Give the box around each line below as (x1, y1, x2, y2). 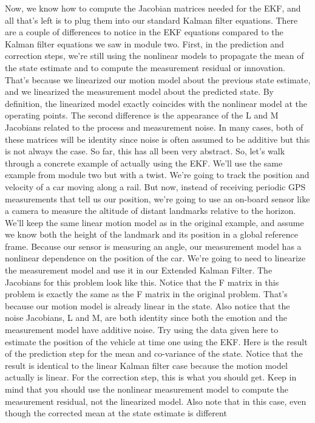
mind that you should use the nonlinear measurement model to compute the (5, 383, 288, 395)
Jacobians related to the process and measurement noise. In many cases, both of (5, 120, 303, 133)
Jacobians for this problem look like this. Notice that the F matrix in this (5, 275, 279, 288)
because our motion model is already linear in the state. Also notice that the (5, 299, 290, 312)
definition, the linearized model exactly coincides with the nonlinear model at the (5, 97, 307, 109)
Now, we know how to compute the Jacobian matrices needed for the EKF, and (5, 2, 301, 14)
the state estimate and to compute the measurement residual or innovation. (5, 61, 285, 74)
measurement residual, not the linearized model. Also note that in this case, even (5, 394, 307, 407)
